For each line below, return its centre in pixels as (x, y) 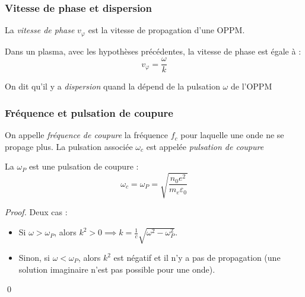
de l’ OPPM (251, 86)
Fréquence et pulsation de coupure (89, 112)
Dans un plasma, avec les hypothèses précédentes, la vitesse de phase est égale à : (153, 51)
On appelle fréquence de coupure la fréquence (86, 135)
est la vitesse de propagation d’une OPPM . (166, 30)
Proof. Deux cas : (36, 212)
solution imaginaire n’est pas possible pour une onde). (117, 269)
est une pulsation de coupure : (84, 166)
